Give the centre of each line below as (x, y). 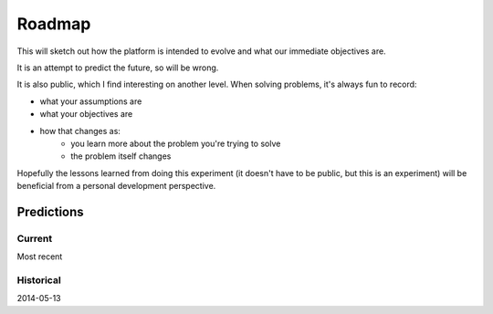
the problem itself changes (121, 156)
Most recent (40, 256)
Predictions (50, 211)
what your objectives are (86, 114)
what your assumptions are (91, 101)
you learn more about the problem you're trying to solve (176, 143)
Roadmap (54, 24)
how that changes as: (80, 131)
